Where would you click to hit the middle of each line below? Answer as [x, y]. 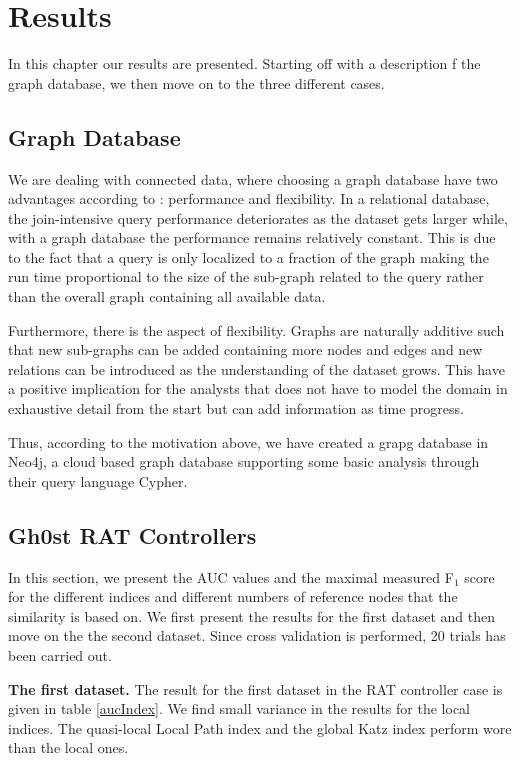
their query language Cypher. [98, 480]
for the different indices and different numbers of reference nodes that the [233, 596]
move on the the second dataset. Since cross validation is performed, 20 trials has [257, 635]
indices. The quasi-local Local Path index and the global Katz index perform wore [260, 727]
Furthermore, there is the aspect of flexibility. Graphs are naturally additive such [256, 329]
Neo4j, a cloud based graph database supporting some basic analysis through [244, 461]
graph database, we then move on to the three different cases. [196, 82]
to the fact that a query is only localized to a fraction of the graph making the [248, 256]
